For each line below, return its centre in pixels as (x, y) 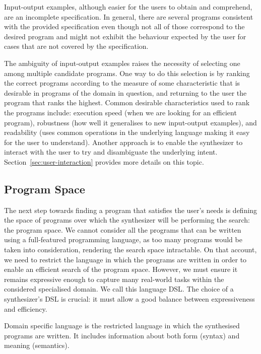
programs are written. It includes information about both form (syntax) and (122, 335)
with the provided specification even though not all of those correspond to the (124, 26)
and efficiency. (26, 308)
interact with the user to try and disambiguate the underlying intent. (111, 152)
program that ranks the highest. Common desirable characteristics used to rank (127, 102)
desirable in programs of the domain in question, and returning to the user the (125, 92)
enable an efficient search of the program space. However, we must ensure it (121, 269)
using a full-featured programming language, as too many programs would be (123, 239)
